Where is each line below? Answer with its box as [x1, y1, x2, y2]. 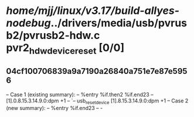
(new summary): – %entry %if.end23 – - [6, 105, 103, 112]
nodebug [6, 16, 51, 30]
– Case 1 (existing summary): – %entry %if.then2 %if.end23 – [6, 91, 154, 98]
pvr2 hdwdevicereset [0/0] [6, 41, 125, 56]
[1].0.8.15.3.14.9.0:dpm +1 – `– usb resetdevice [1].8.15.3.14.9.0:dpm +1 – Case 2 [6, 97, 189, 105]
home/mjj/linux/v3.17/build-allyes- [6, 4, 180, 17]
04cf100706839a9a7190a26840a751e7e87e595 [6, 66, 188, 76]
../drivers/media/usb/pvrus [50, 16, 188, 30]
